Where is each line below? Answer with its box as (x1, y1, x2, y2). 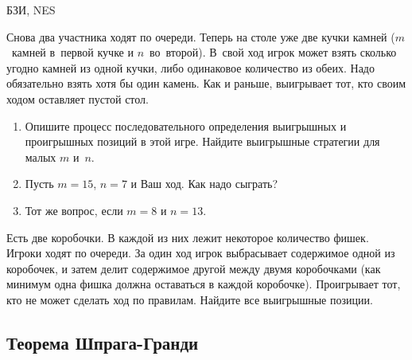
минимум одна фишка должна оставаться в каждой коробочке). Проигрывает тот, (6, 276, 401, 292)
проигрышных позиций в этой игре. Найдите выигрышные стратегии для (25, 133, 380, 150)
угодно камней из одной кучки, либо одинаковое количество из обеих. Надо (6, 59, 375, 76)
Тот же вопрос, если (25, 202, 123, 218)
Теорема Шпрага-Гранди (6, 330, 199, 354)
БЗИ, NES (6, 2, 56, 18)
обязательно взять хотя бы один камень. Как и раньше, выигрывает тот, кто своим (6, 75, 406, 92)
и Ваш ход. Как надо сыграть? (130, 175, 278, 192)
